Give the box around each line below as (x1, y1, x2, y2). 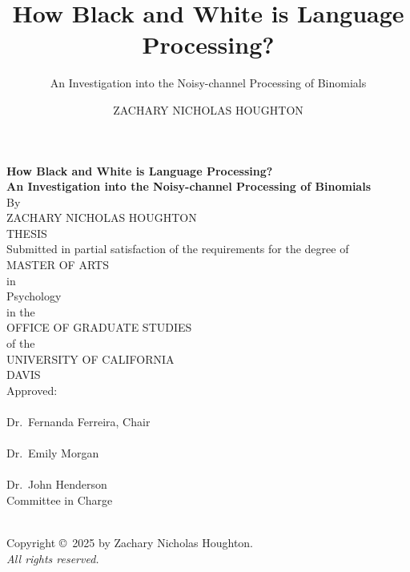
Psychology (6, 288, 62, 304)
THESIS (6, 224, 47, 241)
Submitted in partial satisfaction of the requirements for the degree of (6, 240, 349, 257)
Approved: (6, 381, 58, 398)
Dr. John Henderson (6, 476, 107, 493)
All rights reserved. (6, 550, 99, 566)
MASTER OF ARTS (6, 256, 109, 273)
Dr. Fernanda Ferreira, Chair (6, 413, 151, 429)
